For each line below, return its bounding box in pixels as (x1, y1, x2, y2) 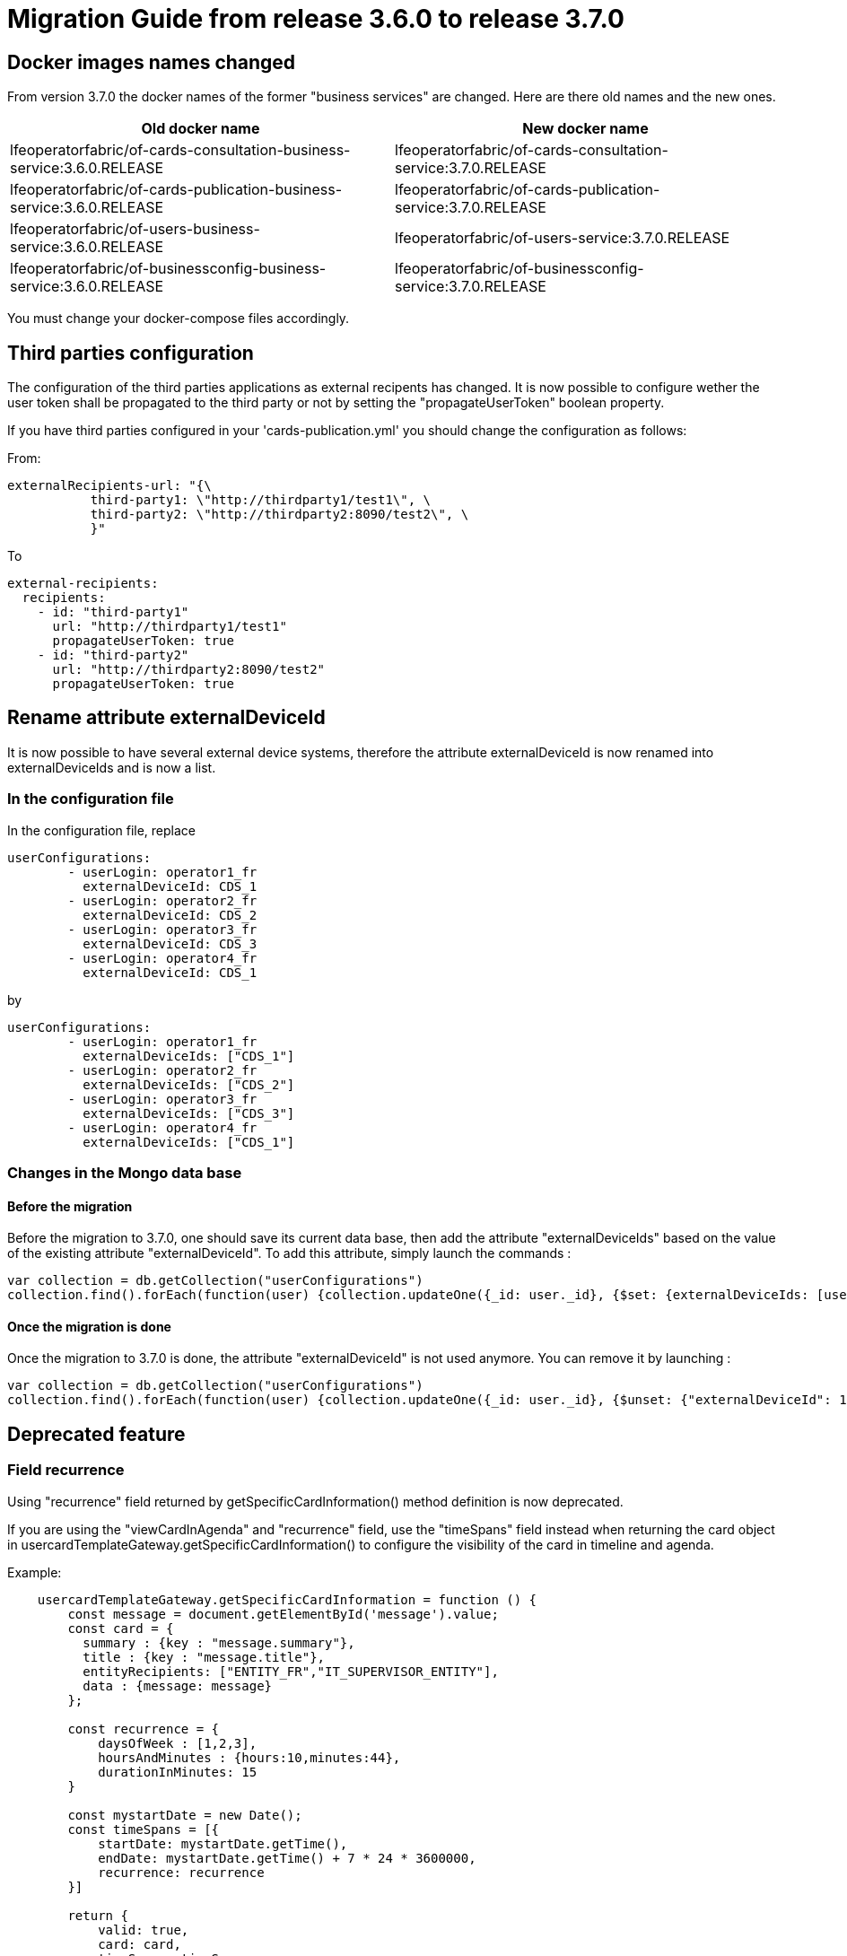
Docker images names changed (7, 50, 296, 74)
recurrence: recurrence (98, 1864, 265, 1880)
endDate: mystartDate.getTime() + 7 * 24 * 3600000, (98, 1850, 476, 1865)
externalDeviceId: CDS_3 (83, 936, 258, 951)
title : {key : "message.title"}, (83, 1649, 326, 1664)
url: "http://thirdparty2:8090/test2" (52, 662, 326, 677)
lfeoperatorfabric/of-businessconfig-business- (10, 259, 327, 278)
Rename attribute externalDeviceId (7, 706, 326, 729)
